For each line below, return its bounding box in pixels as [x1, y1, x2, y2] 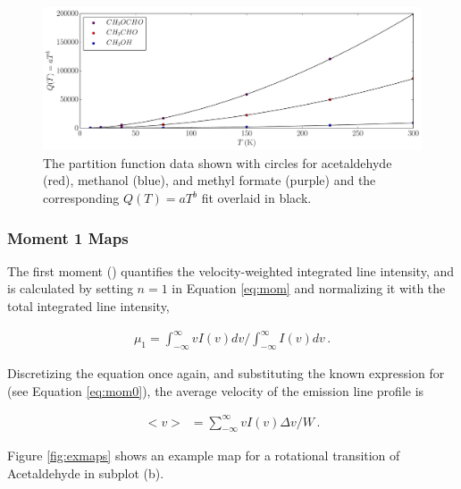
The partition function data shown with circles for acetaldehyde [43, 153, 392, 172]
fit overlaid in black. [201, 189, 312, 207]
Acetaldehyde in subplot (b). [7, 464, 164, 483]
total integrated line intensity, [7, 297, 170, 316]
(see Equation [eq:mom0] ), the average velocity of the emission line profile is [7, 381, 424, 400]
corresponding [43, 189, 120, 207]
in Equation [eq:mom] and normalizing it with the [172, 279, 446, 298]
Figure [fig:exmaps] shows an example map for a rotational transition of [7, 446, 400, 465]
